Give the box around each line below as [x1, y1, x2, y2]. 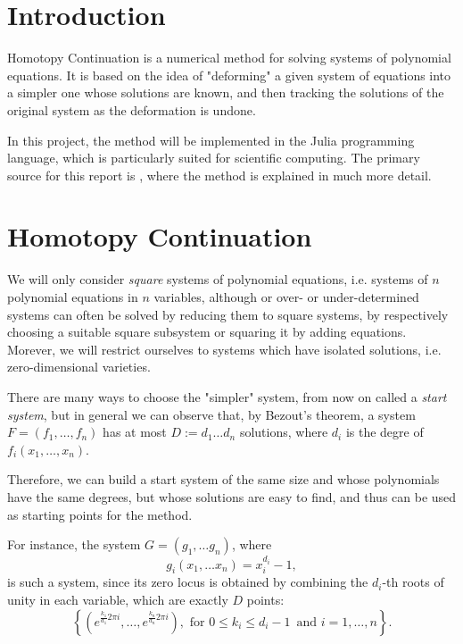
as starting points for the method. [7, 505, 193, 523]
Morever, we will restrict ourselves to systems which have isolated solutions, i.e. [7, 339, 442, 358]
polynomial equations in [7, 288, 138, 305]
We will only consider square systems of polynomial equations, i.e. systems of [7, 270, 428, 289]
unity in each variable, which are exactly [7, 590, 228, 608]
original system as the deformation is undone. [7, 100, 256, 119]
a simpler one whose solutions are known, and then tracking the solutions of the [7, 83, 444, 102]
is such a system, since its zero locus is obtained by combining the [7, 573, 368, 591]
